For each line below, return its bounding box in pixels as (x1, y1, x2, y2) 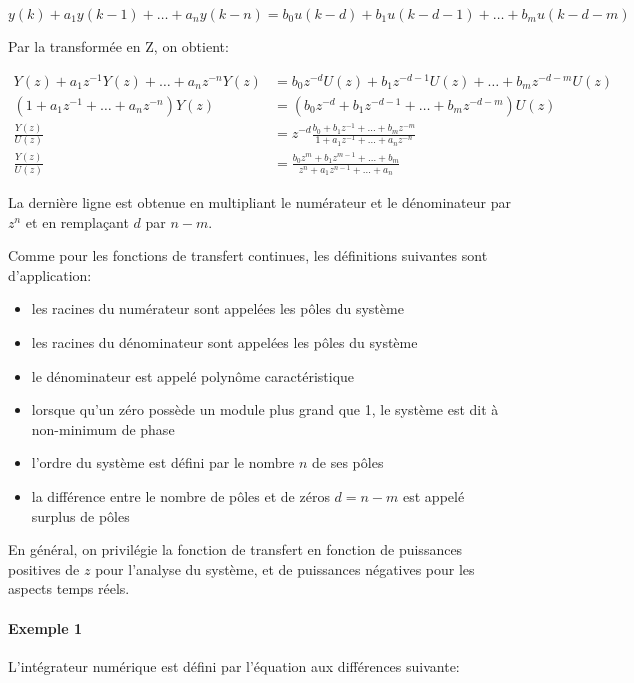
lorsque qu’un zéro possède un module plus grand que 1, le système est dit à (31, 399, 499, 420)
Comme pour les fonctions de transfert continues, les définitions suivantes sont (8, 245, 488, 266)
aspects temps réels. (8, 578, 130, 599)
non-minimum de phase (31, 418, 175, 439)
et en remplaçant (25, 211, 129, 232)
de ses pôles (312, 452, 384, 473)
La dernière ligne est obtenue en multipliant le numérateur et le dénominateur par (8, 192, 511, 213)
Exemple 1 (8, 617, 83, 638)
